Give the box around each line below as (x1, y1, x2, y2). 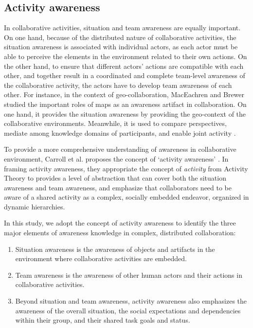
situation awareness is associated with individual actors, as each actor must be (4, 41, 238, 52)
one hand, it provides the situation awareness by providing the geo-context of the (4, 108, 246, 119)
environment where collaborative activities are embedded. (15, 253, 187, 264)
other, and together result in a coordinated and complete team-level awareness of (4, 70, 245, 81)
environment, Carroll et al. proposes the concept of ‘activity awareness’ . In (4, 153, 229, 164)
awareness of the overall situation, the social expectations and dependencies (15, 305, 241, 315)
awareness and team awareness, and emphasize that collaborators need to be (4, 182, 232, 192)
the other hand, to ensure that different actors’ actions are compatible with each (4, 61, 244, 71)
